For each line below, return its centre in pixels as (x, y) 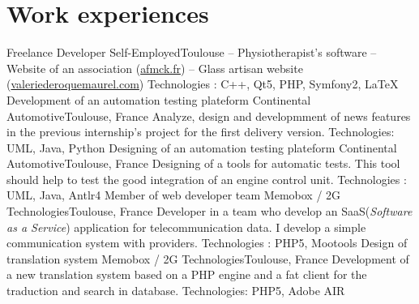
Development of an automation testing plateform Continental (159, 99)
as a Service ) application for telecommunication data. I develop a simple (186, 227)
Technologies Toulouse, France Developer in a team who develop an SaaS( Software (209, 211)
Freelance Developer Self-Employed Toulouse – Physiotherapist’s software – (192, 52)
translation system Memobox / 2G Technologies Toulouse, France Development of (208, 258)
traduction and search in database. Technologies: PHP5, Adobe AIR (176, 291)
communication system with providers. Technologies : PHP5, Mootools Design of (207, 243)
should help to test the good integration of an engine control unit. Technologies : (207, 179)
